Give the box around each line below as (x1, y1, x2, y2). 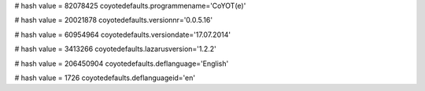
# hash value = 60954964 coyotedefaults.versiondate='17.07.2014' (14, 30, 231, 39)
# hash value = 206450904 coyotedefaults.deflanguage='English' (14, 59, 229, 68)
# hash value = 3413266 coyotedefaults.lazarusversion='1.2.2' (14, 44, 216, 54)
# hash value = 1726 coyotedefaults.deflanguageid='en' (14, 73, 196, 82)
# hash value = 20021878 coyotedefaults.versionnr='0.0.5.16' (14, 16, 213, 25)
